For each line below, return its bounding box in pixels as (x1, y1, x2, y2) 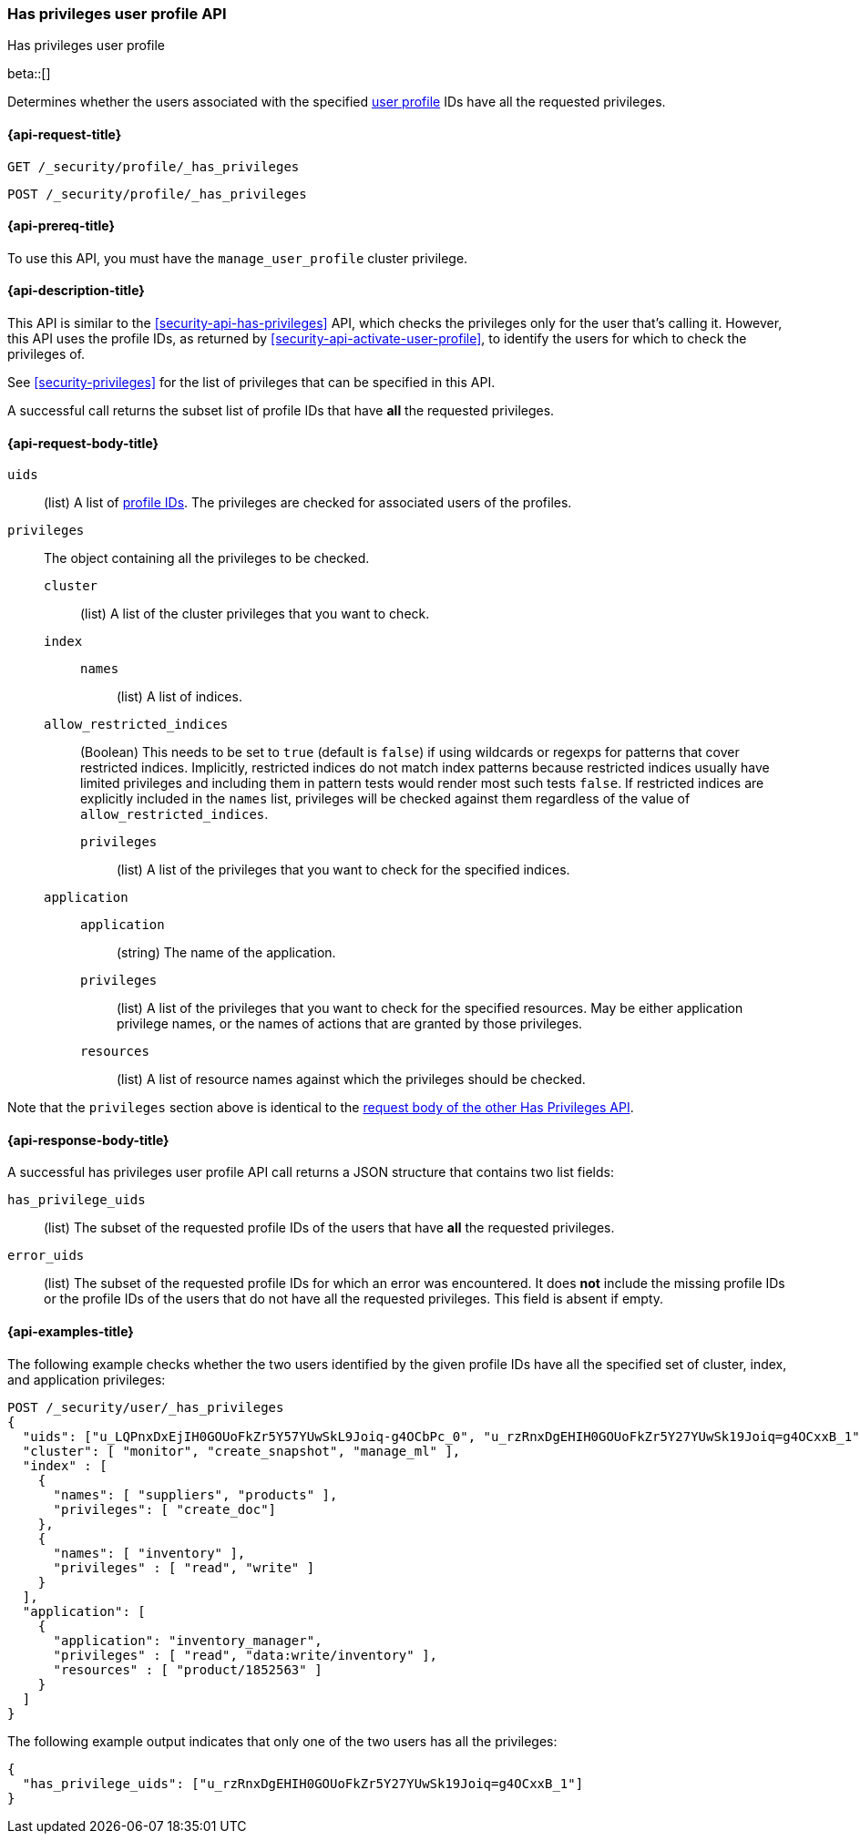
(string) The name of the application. (117, 945, 336, 961)
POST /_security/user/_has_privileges (7, 1399, 284, 1415)
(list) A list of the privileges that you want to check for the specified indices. (117, 862, 570, 878)
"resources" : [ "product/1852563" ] (53, 1662, 322, 1677)
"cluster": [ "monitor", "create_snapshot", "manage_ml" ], (22, 1443, 461, 1458)
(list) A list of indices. (117, 689, 242, 705)
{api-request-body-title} (7, 435, 159, 451)
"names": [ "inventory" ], (53, 1545, 246, 1560)
